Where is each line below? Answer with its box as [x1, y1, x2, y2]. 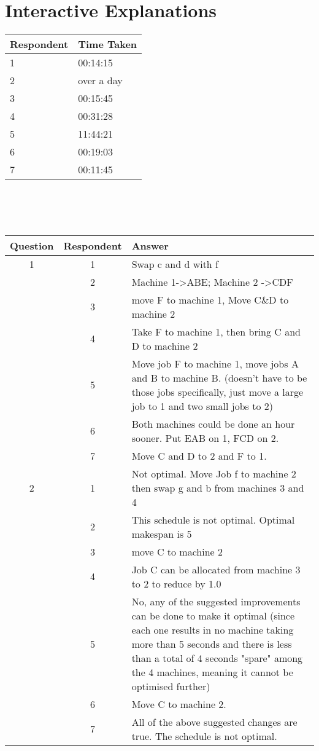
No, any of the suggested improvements [131, 594, 301, 608]
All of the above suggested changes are [131, 714, 298, 729]
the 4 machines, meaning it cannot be [131, 664, 293, 679]
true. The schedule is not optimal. [131, 728, 277, 743]
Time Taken [78, 37, 137, 52]
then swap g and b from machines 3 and [131, 480, 304, 495]
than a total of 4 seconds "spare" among [131, 650, 303, 665]
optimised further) [131, 678, 210, 693]
